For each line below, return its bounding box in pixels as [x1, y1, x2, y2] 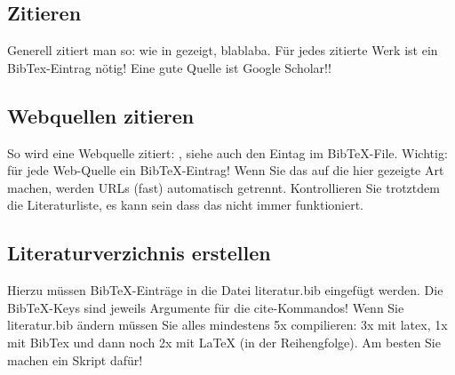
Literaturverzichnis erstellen [7, 239, 271, 267]
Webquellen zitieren [7, 101, 195, 129]
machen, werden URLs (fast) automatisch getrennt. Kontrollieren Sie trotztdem [7, 178, 440, 196]
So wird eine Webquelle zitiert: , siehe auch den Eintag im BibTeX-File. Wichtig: [7, 143, 448, 162]
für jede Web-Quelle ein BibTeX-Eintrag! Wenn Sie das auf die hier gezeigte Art [7, 161, 444, 180]
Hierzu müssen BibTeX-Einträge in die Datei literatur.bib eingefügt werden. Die [7, 281, 443, 299]
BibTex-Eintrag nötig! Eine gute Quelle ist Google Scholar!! [7, 58, 331, 76]
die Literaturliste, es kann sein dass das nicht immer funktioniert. [7, 195, 363, 214]
